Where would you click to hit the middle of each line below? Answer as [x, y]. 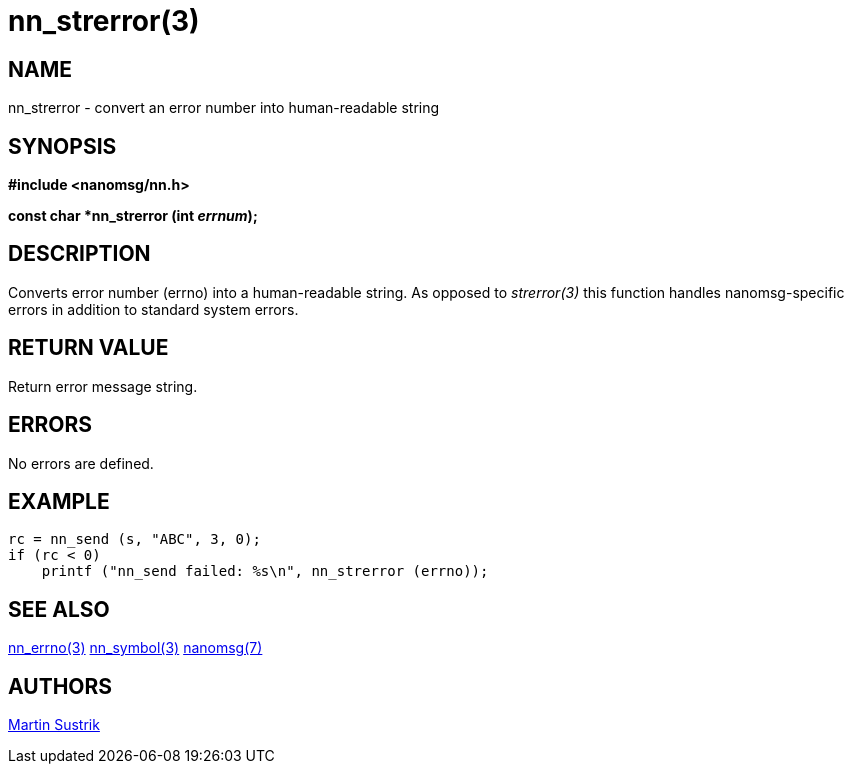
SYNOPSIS [62, 146]
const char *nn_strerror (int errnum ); [133, 216]
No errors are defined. [81, 463]
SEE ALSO [59, 609]
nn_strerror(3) [104, 21]
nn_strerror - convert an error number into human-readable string [224, 108]
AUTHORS [60, 686]
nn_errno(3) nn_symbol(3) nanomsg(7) [135, 648]
